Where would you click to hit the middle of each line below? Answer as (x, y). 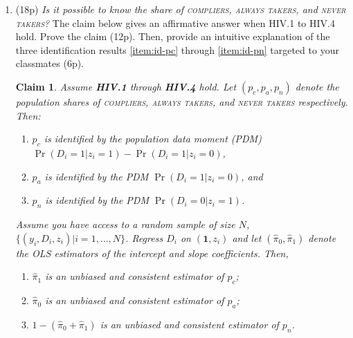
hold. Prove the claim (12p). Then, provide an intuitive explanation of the (173, 36)
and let (247, 237)
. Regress (144, 237)
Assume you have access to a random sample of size (125, 224)
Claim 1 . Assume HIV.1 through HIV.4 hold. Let (126, 86)
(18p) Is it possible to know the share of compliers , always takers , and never (181, 9)
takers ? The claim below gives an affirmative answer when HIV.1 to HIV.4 (175, 22)
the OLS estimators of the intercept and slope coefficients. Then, (152, 253)
